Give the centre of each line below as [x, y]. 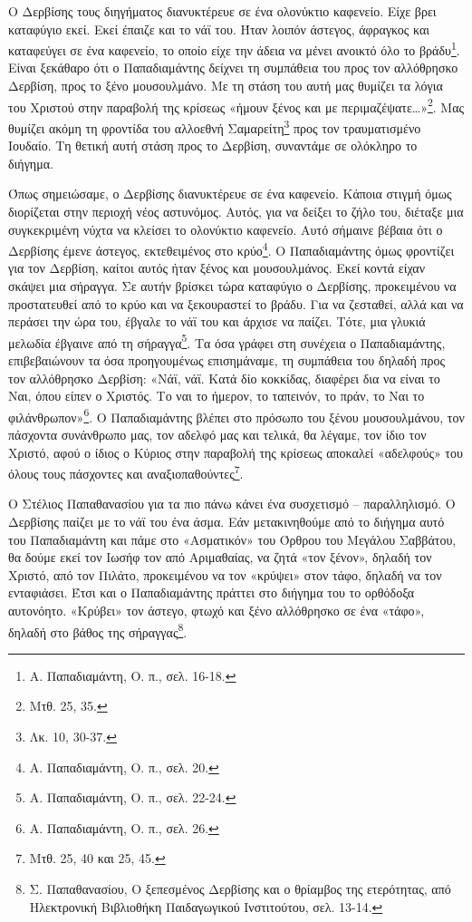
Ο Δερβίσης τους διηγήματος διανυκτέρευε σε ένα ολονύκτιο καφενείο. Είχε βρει [222, 11]
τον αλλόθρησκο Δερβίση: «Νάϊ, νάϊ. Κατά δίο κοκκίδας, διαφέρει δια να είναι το [224, 378]
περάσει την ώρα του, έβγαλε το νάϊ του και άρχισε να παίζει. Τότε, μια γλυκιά [217, 321]
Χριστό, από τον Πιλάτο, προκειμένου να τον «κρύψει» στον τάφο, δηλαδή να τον [225, 574]
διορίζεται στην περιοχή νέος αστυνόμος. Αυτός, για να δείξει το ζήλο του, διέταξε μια [236, 211]
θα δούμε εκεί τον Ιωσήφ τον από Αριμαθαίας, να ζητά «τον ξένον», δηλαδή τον [220, 557]
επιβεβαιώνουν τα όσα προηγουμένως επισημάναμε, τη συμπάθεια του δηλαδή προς [227, 359]
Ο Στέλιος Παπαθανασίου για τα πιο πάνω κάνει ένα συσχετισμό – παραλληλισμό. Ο [232, 504]
